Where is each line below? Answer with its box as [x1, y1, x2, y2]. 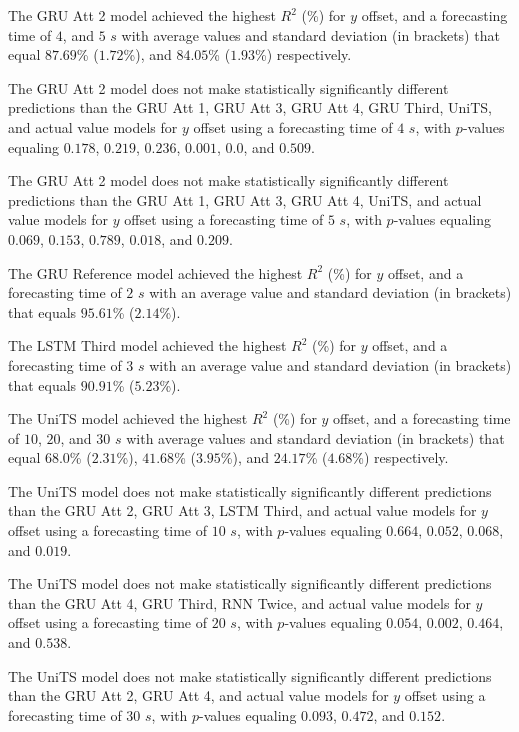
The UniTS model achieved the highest [8, 408, 248, 429]
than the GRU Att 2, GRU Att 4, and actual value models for [8, 685, 389, 706]
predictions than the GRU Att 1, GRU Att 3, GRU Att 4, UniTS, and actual [8, 189, 482, 210]
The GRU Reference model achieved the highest [8, 262, 303, 283]
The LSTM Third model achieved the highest [8, 335, 287, 356]
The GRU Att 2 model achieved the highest [8, 5, 276, 25]
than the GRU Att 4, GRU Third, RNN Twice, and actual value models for [8, 592, 471, 613]
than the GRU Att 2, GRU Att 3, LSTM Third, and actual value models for [8, 500, 477, 521]
